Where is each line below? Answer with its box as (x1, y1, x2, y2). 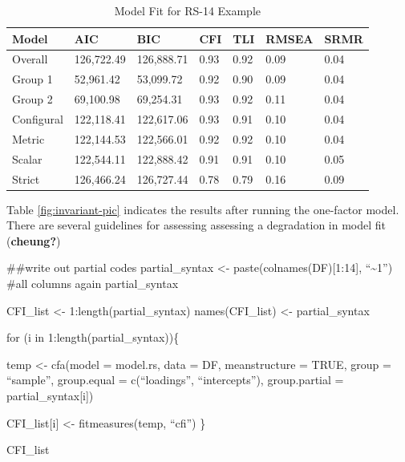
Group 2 (12, 91, 53, 107)
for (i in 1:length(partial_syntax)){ (6, 329, 180, 346)
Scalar (12, 150, 43, 167)
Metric (12, 130, 45, 147)
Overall (12, 51, 48, 67)
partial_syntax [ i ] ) (6, 387, 94, 403)
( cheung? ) (6, 232, 61, 249)
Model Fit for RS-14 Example (114, 2, 261, 18)
